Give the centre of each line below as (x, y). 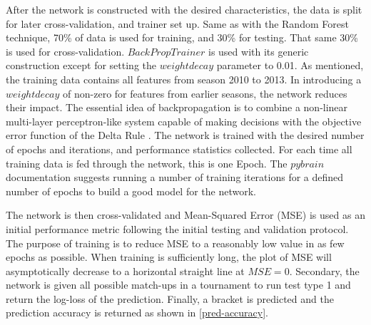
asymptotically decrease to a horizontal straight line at (125, 270)
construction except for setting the (81, 65)
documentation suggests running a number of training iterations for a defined (175, 177)
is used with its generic (258, 51)
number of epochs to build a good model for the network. (131, 191)
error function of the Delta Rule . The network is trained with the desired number (185, 135)
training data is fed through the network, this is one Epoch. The (147, 163)
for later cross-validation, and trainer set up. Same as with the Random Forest (177, 23)
